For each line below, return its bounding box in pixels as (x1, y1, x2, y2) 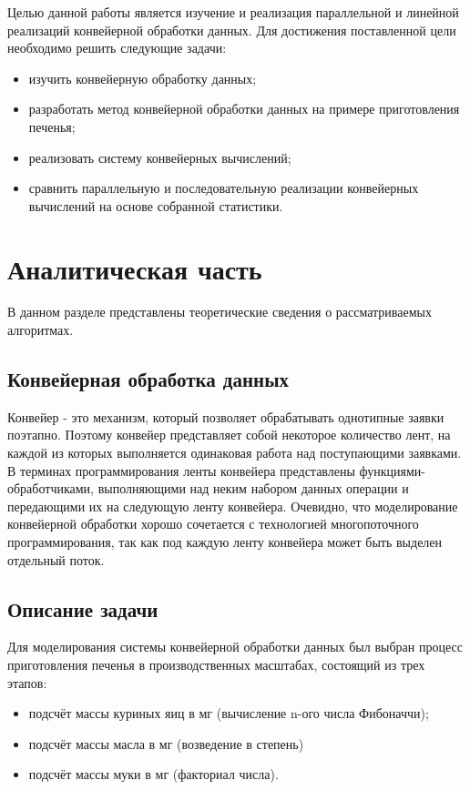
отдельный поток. (7, 550, 105, 569)
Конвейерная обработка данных (7, 365, 290, 393)
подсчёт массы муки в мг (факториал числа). (28, 765, 279, 784)
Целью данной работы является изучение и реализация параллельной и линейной (7, 3, 459, 21)
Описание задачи (7, 594, 158, 623)
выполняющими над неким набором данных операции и (97, 479, 409, 498)
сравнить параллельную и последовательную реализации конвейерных (28, 178, 419, 197)
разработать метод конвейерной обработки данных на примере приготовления (28, 99, 460, 118)
